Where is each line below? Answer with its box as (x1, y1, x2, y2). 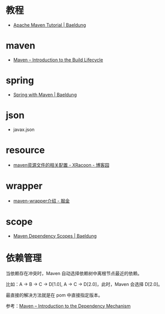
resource (6, 144, 45, 156)
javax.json (13, 126, 35, 132)
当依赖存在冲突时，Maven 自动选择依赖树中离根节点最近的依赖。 (6, 270, 143, 276)
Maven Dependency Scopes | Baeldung (13, 233, 97, 239)
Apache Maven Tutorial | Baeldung (13, 21, 86, 28)
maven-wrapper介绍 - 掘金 (13, 197, 70, 204)
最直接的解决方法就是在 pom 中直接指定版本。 (6, 292, 103, 298)
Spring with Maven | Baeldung (13, 92, 77, 98)
